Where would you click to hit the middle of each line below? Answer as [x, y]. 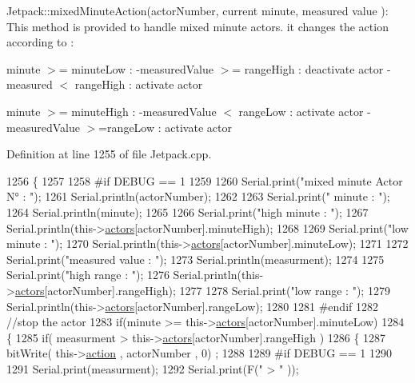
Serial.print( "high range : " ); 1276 [88, 275]
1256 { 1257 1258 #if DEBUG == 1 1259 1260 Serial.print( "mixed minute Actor [205, 180]
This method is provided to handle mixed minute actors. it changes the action [198, 26]
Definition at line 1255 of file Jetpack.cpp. [109, 154]
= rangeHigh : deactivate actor [308, 68]
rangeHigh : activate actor [139, 84]
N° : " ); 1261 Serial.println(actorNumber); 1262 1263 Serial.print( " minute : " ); [198, 196]
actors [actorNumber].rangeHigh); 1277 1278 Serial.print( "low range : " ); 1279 [202, 290]
